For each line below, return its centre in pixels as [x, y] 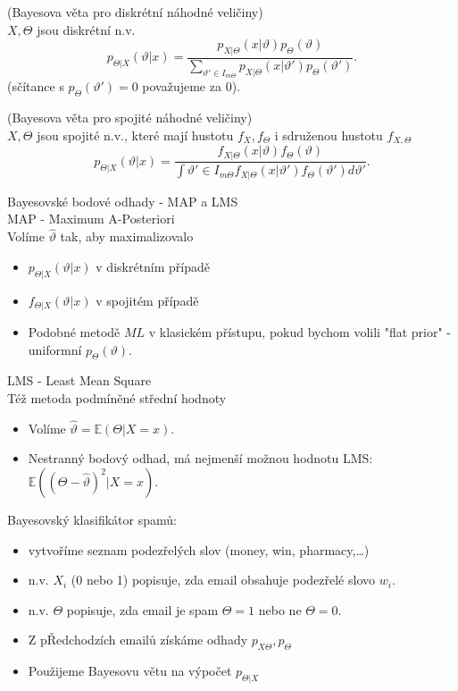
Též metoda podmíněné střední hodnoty [117, 398]
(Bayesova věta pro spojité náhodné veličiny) [130, 118]
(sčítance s [36, 86]
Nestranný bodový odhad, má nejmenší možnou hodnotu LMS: [200, 458]
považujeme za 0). [191, 86]
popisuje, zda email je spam [142, 609]
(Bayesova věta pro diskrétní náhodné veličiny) [135, 12]
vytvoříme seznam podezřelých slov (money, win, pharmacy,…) [199, 549]
